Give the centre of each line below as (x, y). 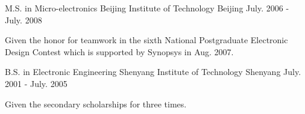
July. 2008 (24, 19)
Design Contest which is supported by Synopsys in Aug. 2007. (119, 51)
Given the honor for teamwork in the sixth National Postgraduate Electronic (146, 40)
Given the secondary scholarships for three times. (96, 103)
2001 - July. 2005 (36, 83)
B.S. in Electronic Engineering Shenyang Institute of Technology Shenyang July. (153, 72)
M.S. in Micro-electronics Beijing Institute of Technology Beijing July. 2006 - (147, 8)
